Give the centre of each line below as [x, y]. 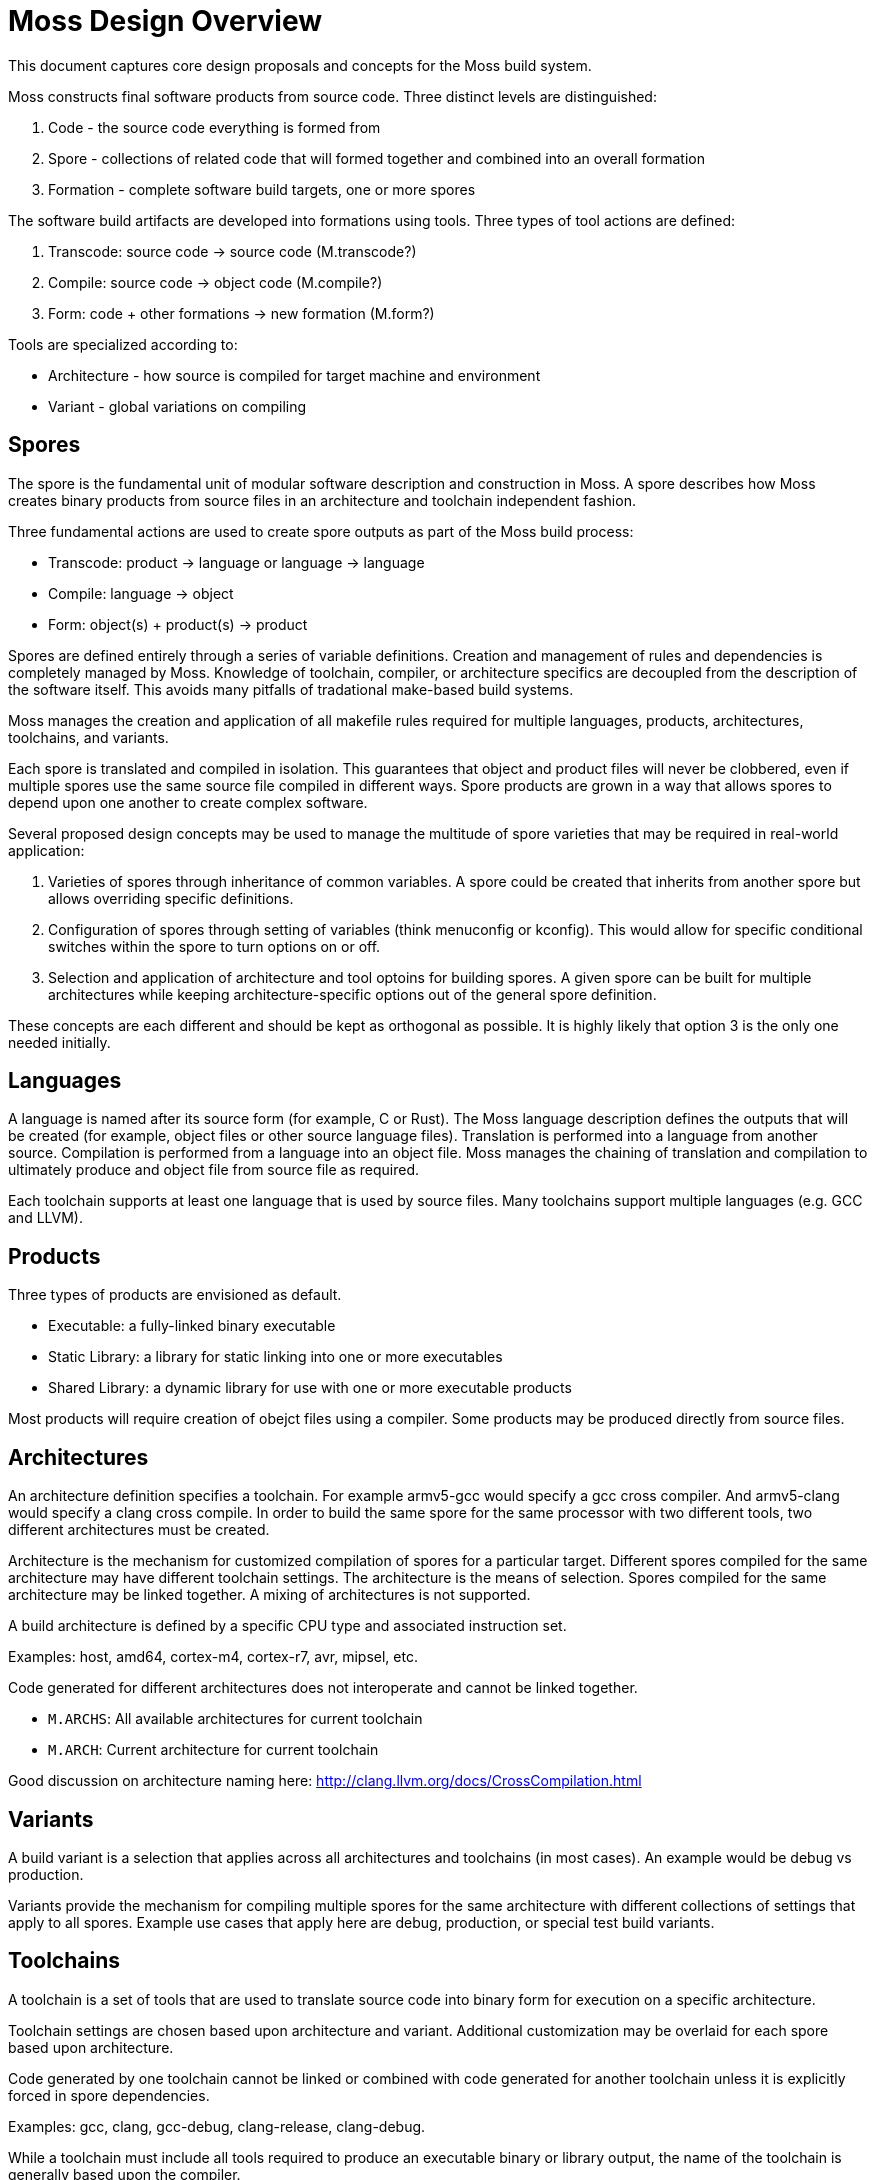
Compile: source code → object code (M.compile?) [215, 282]
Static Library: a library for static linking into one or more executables [275, 1357]
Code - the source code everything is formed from [214, 127]
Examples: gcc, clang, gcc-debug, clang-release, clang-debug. [217, 2126]
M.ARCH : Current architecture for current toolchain [213, 1750]
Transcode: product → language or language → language [236, 562]
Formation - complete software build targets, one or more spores [262, 189]
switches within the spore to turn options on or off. [214, 946]
